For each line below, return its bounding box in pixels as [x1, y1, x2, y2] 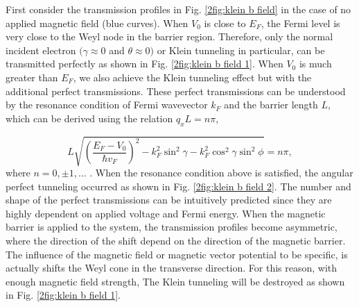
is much [299, 56, 332, 71]
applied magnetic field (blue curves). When [6, 15, 189, 30]
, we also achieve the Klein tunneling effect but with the [73, 69, 312, 84]
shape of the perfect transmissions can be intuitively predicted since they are [6, 192, 332, 207]
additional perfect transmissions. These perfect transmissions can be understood [6, 83, 346, 98]
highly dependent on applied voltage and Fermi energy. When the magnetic [6, 206, 326, 220]
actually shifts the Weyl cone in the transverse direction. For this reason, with [6, 260, 338, 275]
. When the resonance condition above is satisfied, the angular [89, 165, 353, 180]
